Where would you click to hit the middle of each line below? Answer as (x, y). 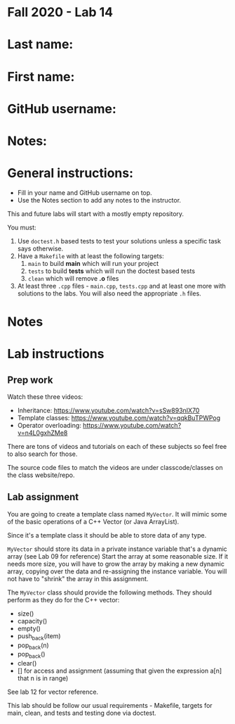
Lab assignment (43, 497)
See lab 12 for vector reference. (53, 692)
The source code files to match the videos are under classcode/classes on (115, 468)
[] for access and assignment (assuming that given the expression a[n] (120, 671)
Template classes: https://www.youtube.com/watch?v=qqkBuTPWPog (119, 418)
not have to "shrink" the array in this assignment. (78, 578)
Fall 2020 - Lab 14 (60, 12)
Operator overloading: (49, 426)
